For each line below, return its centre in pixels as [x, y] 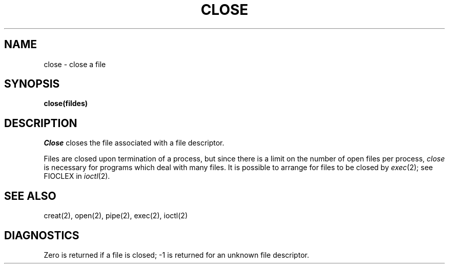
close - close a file [75, 64]
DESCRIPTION [41, 123]
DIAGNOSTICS [42, 235]
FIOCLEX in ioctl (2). [77, 176]
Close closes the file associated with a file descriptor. [134, 143]
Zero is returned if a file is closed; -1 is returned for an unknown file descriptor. [176, 255]
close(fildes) [66, 104]
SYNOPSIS [32, 84]
